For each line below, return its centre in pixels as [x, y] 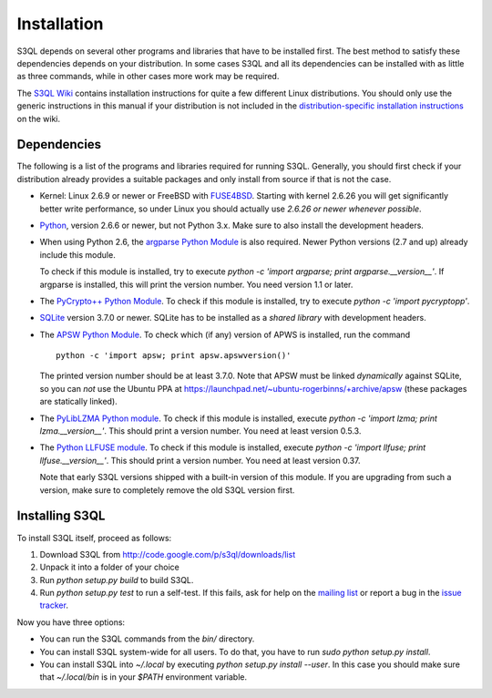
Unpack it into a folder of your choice [109, 567]
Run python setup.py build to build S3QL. [117, 580]
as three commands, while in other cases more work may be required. [148, 77]
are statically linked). [78, 402]
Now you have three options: [71, 622]
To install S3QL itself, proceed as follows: [94, 538]
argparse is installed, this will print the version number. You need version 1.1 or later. [196, 284]
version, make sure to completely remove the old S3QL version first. [167, 490]
